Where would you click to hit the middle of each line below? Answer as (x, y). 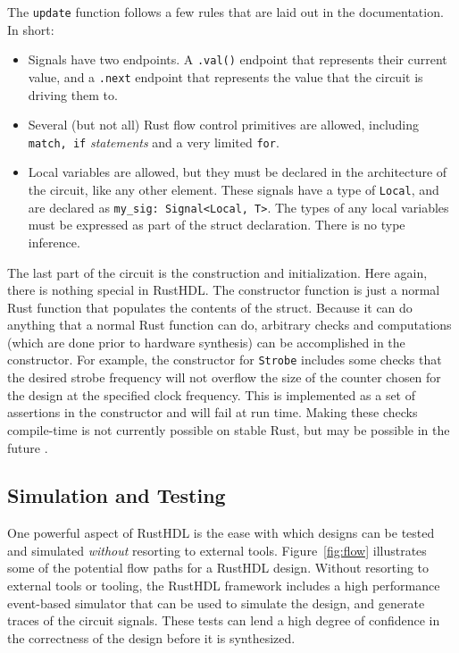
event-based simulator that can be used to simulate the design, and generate (216, 603)
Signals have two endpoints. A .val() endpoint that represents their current (238, 59)
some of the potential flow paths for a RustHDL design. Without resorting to (218, 568)
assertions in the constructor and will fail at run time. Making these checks (213, 412)
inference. (54, 242)
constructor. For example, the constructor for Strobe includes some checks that (225, 360)
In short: (31, 29)
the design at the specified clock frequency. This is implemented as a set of (212, 394)
